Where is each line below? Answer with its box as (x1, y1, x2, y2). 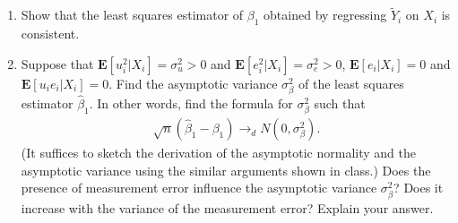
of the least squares (298, 73, 404, 92)
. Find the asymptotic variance (108, 73, 278, 92)
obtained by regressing (264, 5, 387, 24)
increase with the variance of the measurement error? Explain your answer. (21, 198, 434, 217)
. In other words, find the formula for (89, 93, 293, 112)
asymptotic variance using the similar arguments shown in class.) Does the (21, 160, 431, 179)
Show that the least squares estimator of (21, 5, 244, 24)
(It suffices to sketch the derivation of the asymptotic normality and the (21, 143, 416, 162)
